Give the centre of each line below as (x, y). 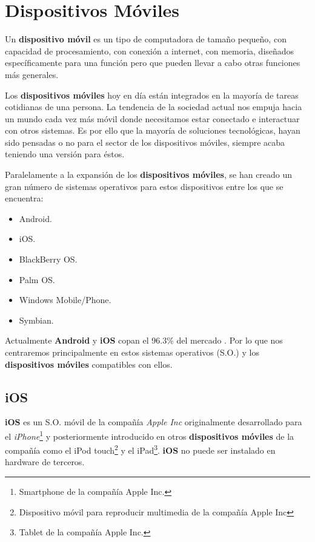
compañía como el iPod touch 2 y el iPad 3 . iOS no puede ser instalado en (140, 449)
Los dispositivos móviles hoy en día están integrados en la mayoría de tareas (152, 95)
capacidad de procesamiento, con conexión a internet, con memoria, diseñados (150, 51)
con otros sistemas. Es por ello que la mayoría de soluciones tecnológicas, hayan (153, 130)
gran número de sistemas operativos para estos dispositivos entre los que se (144, 186)
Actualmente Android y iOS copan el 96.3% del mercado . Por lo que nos (144, 340)
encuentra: (24, 198)
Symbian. (36, 320)
